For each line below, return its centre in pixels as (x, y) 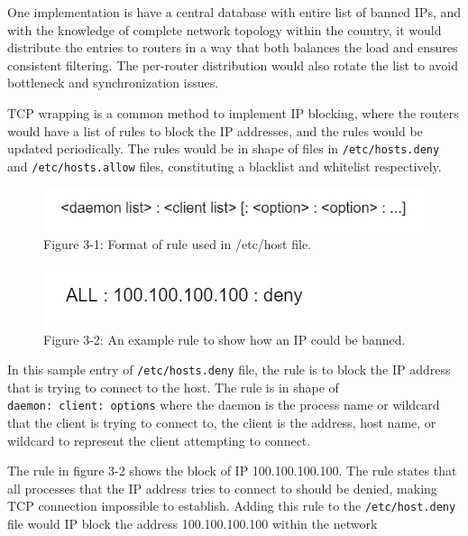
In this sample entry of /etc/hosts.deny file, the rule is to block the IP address (229, 370)
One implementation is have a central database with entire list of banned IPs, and (234, 12)
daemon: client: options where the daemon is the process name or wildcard (224, 405)
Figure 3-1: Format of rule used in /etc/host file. (177, 244)
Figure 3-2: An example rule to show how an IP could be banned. (225, 339)
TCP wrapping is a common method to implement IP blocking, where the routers (233, 112)
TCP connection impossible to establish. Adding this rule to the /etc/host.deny (232, 506)
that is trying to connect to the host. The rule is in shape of (173, 387)
